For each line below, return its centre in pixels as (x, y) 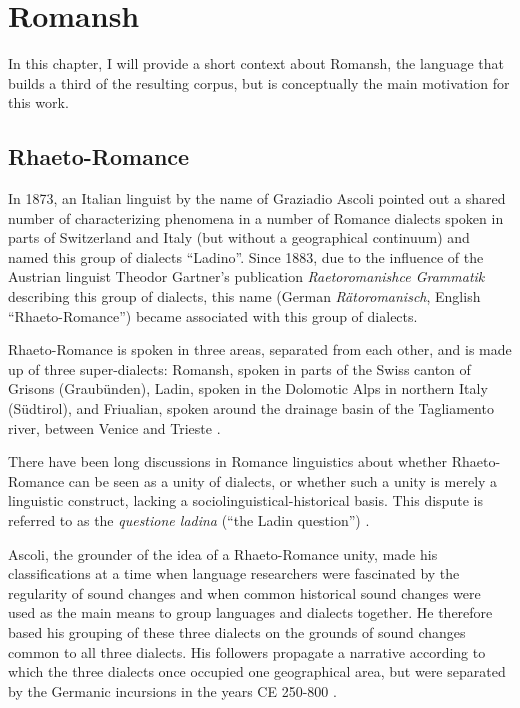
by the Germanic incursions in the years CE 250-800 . (172, 690)
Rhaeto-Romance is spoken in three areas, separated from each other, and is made (260, 349)
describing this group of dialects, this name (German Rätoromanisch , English (244, 296)
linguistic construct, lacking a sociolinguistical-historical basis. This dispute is (245, 500)
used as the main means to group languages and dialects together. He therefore (250, 612)
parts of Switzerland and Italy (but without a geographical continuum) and (239, 237)
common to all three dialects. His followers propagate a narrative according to (247, 651)
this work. (38, 102)
